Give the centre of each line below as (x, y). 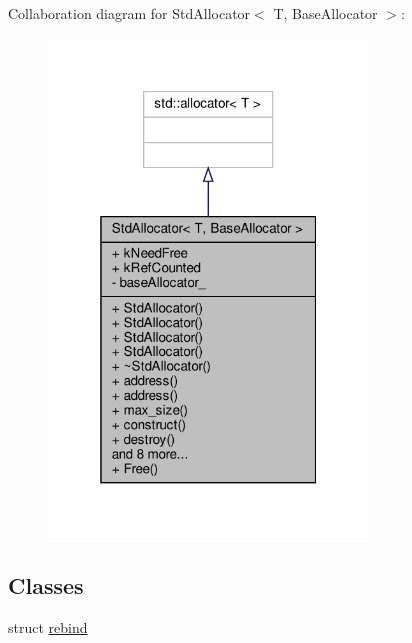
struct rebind (48, 626)
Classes (46, 585)
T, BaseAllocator (325, 13)
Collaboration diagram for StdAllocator (129, 13)
